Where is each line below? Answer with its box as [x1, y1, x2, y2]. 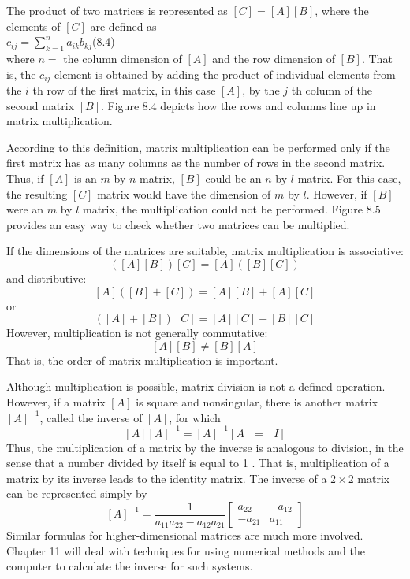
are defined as [90, 17, 157, 34]
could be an [205, 170, 262, 186]
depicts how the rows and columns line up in [160, 97, 376, 113]
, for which [169, 409, 221, 425]
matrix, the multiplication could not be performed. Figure [83, 201, 363, 217]
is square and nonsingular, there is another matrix [136, 393, 378, 410]
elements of [6, 17, 61, 34]
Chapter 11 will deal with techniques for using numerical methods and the [6, 542, 365, 559]
